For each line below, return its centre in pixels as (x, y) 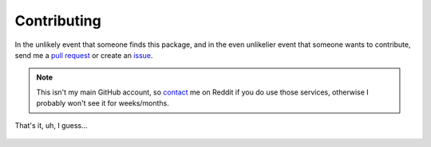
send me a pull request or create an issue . (84, 55)
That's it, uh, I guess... (51, 125)
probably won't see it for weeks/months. (103, 103)
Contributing (58, 21)
